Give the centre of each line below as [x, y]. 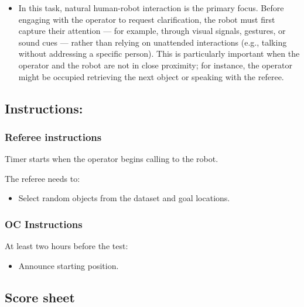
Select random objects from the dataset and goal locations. [124, 198]
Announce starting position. [69, 265]
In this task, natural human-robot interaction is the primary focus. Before [151, 8]
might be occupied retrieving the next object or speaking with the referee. [151, 76]
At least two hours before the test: [66, 246]
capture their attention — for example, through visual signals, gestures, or [152, 31]
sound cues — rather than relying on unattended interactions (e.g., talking [153, 42]
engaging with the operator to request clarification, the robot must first [147, 19]
